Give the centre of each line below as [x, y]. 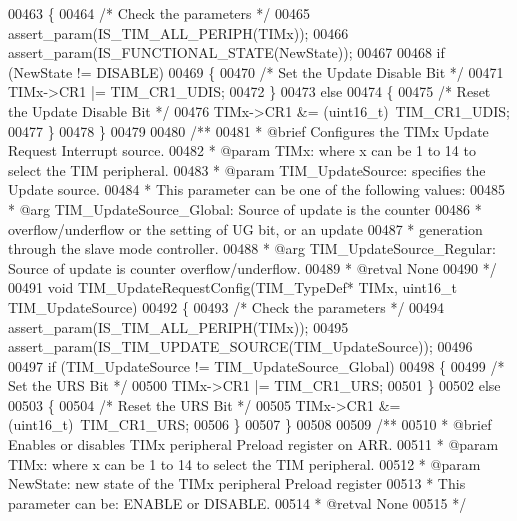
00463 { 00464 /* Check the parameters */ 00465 [159, 13]
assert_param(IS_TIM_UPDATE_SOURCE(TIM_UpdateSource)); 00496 [240, 346]
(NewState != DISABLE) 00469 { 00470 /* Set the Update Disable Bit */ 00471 [256, 71]
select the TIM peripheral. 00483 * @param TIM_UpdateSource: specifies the [247, 169]
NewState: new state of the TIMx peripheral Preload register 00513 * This [237, 483]
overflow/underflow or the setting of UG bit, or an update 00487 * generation [245, 228]
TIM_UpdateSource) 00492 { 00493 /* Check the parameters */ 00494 [226, 306]
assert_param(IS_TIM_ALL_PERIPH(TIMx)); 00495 [178, 326]
